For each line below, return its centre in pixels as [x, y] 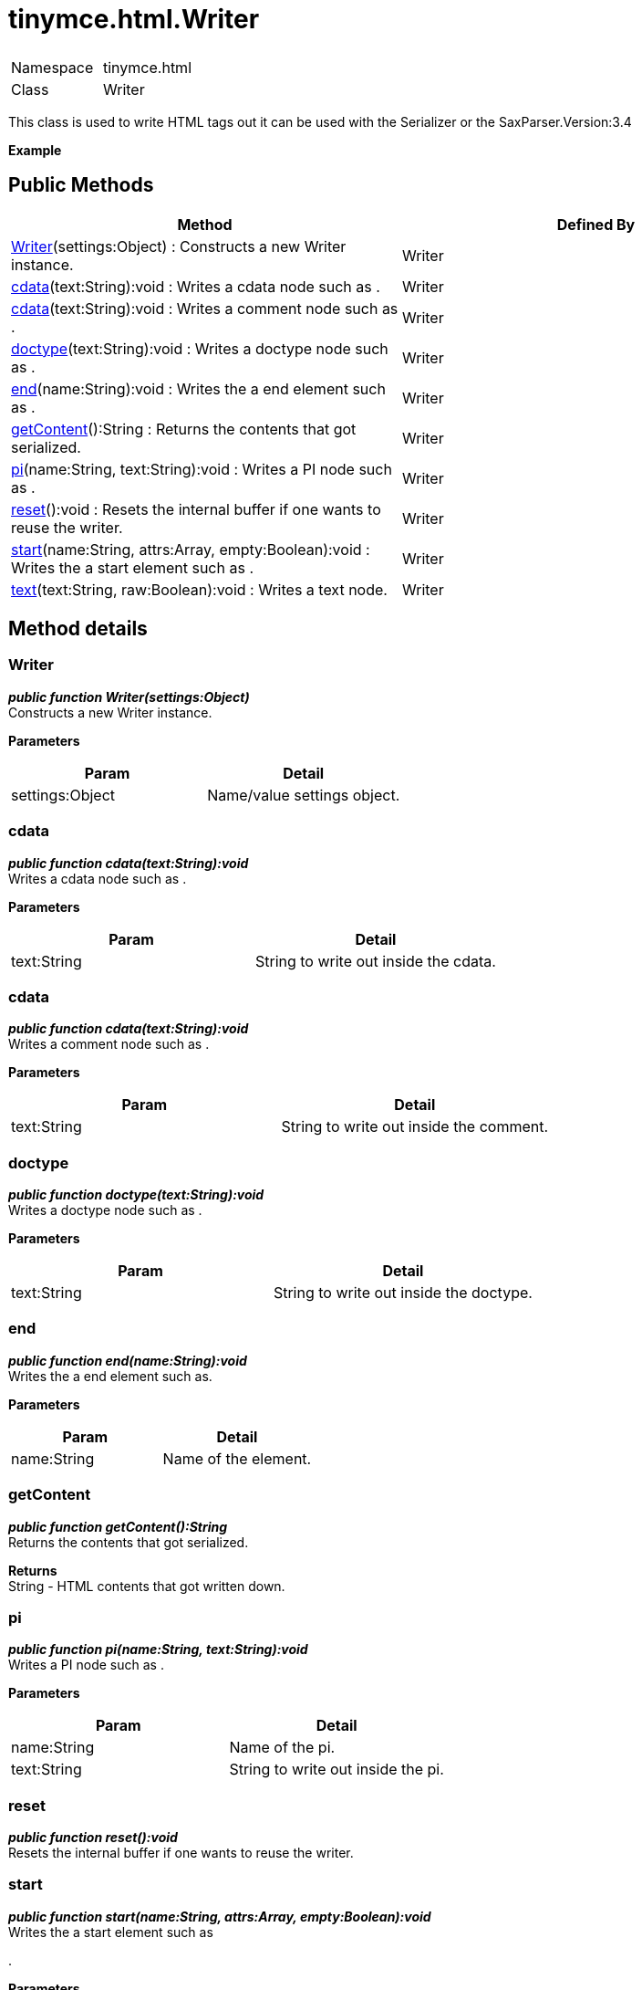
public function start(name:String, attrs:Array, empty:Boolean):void [220, 1916]
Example [35, 150]
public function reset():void [93, 1838]
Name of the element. [237, 1458]
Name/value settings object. [304, 795]
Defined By [596, 224]
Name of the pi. [282, 1748]
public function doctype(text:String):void [136, 1195]
